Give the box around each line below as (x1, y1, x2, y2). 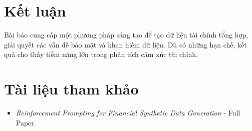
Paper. (16, 117, 36, 127)
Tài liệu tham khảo (4, 78, 139, 99)
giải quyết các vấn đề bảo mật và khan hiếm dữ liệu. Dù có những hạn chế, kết (4, 39, 247, 49)
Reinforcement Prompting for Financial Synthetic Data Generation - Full (16, 107, 240, 118)
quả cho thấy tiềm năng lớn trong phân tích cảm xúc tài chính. (4, 49, 198, 59)
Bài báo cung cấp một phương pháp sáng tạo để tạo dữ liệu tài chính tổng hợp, (4, 29, 248, 40)
